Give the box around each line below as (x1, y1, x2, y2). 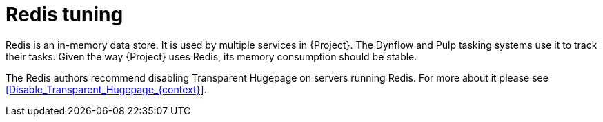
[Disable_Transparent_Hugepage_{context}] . (6, 83, 207, 95)
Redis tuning (6, 3, 123, 26)
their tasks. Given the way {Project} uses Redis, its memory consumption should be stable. (6, 50, 417, 62)
